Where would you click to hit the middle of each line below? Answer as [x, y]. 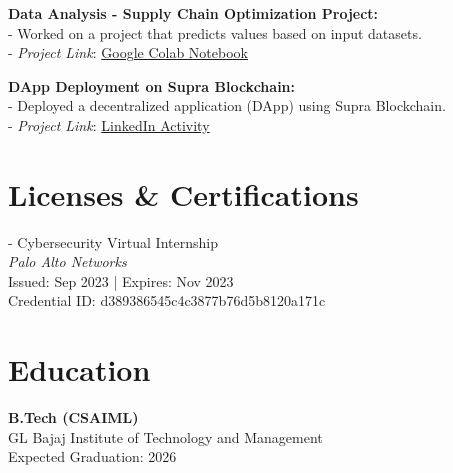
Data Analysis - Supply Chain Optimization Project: [193, 13]
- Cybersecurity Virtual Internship [113, 241]
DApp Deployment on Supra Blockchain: [152, 85]
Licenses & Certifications [183, 193]
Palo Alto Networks [67, 261]
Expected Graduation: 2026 [92, 456]
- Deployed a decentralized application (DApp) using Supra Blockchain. [227, 105]
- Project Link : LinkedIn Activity [109, 124]
